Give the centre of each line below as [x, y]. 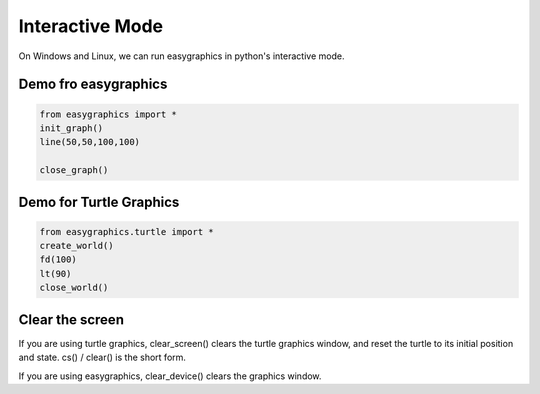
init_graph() [71, 128]
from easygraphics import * [108, 114]
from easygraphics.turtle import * [126, 231]
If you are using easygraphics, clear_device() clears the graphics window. [170, 376]
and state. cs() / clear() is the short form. [102, 357]
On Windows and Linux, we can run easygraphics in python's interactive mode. [181, 56]
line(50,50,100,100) [89, 142]
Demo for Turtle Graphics [99, 201]
